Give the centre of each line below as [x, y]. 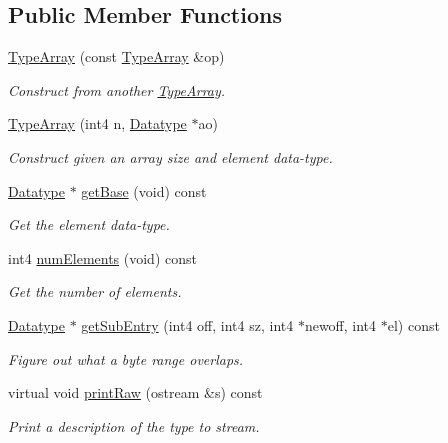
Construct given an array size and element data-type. [170, 156]
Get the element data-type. [89, 224]
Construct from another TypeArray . [117, 89]
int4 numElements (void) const [102, 257]
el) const [413, 324]
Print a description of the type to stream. [134, 425]
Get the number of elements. [95, 291]
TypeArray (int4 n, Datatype [97, 123]
